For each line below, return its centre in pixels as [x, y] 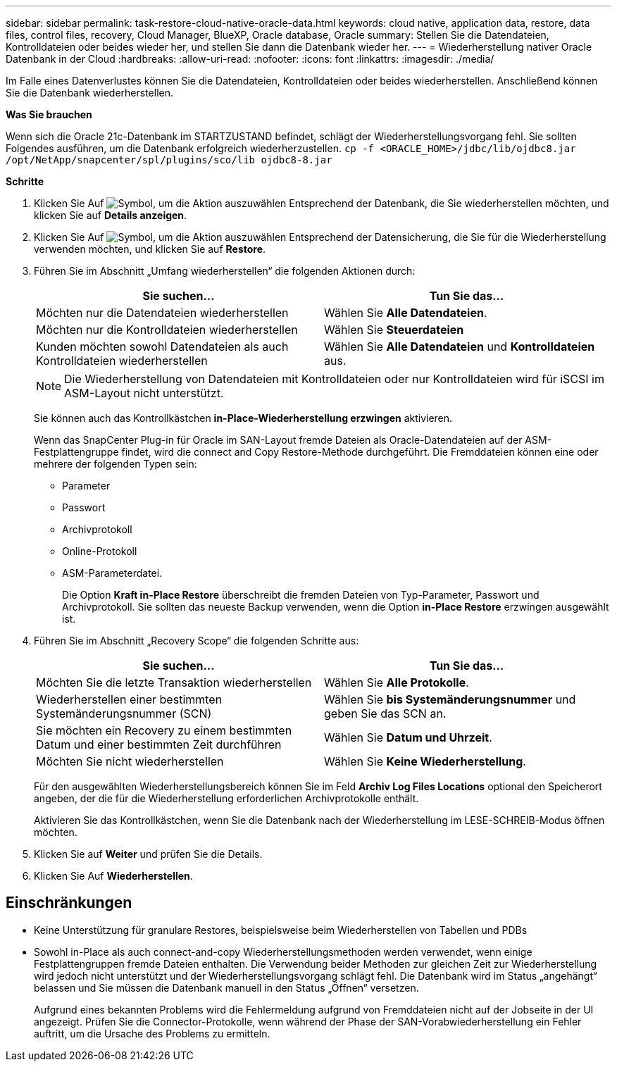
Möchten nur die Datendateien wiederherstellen [162, 313]
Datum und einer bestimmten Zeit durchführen [159, 744]
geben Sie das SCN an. [385, 713]
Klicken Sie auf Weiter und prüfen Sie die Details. [148, 854]
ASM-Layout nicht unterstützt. [144, 393]
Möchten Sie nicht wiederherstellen [130, 761]
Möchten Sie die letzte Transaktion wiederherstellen [174, 682]
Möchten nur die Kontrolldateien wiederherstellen [167, 330]
